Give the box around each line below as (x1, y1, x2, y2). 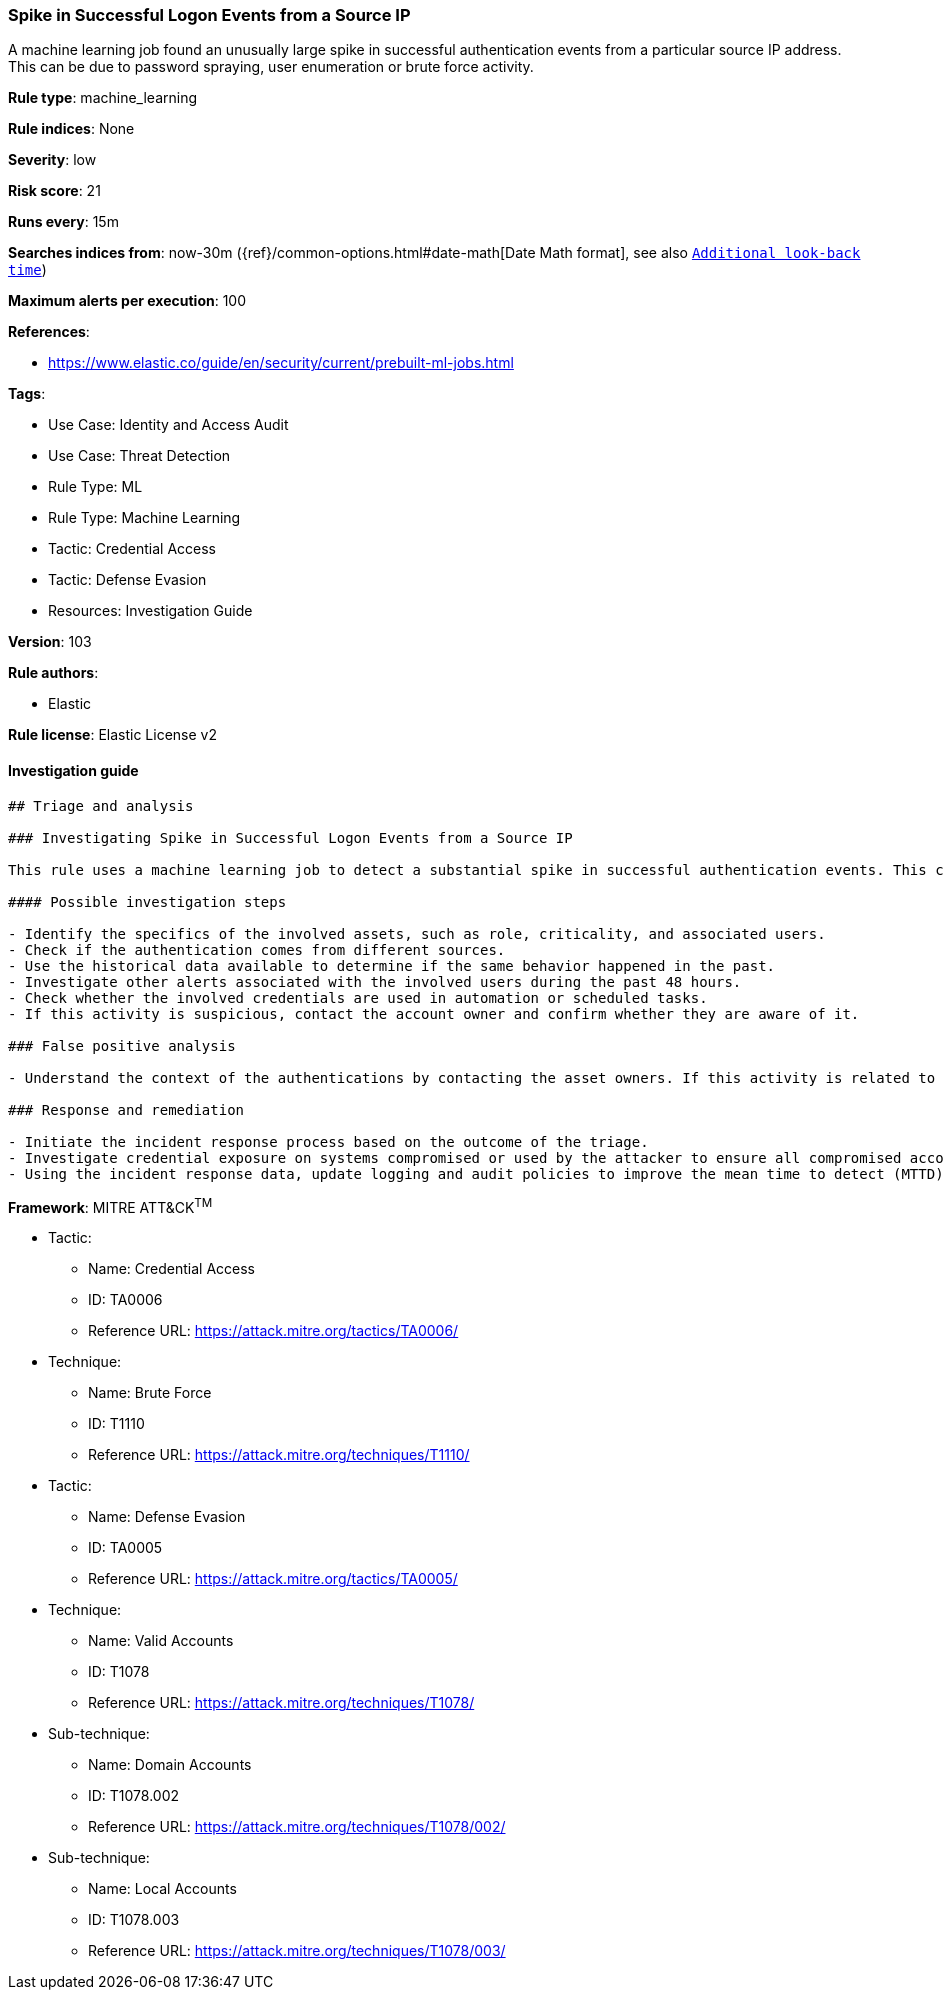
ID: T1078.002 (88, 1787, 180, 1805)
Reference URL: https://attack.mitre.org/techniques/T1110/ (88, 1446, 470, 1464)
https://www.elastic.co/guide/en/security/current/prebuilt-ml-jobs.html (48, 354, 514, 372)
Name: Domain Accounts (88, 1756, 252, 1774)
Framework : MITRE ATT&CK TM (8, 1195, 213, 1216)
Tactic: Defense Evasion (48, 571, 207, 589)
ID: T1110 (88, 1415, 145, 1433)
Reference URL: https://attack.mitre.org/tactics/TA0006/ (88, 1322, 459, 1340)
